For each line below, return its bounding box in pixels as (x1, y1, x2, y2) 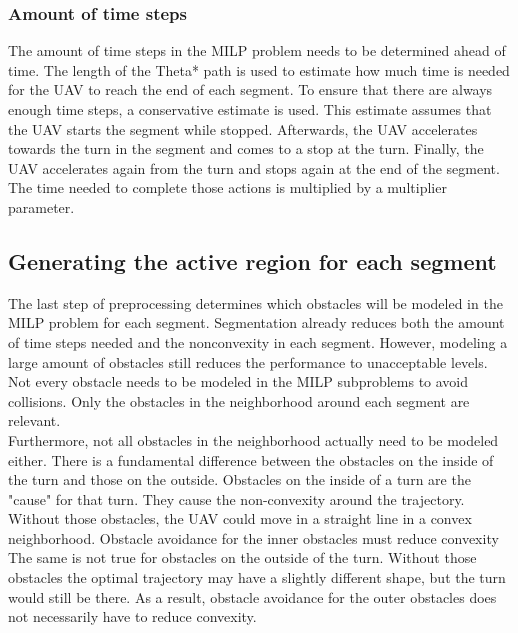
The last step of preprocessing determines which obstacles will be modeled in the (8, 292, 503, 313)
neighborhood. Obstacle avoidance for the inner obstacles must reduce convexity (8, 527, 499, 548)
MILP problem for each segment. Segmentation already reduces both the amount (8, 312, 505, 333)
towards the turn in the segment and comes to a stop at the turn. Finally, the (8, 138, 484, 159)
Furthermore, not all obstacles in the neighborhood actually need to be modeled (8, 429, 499, 450)
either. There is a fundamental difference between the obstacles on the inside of (8, 449, 494, 470)
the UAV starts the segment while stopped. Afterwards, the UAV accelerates (8, 118, 478, 139)
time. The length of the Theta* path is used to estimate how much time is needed (8, 59, 510, 80)
